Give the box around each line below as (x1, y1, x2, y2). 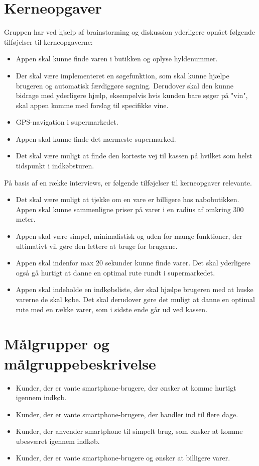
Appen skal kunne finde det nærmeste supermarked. (16, 133, 176, 144)
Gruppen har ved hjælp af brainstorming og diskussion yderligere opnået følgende (4, 27, 255, 37)
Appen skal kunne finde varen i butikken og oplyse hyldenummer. (16, 53, 218, 64)
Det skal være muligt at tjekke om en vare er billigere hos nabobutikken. (16, 194, 239, 205)
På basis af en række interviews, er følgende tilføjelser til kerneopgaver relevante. (4, 177, 252, 188)
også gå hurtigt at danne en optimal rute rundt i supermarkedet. (16, 267, 215, 277)
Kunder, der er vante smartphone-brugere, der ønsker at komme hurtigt (16, 382, 236, 393)
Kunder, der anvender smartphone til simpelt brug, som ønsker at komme (16, 426, 243, 436)
